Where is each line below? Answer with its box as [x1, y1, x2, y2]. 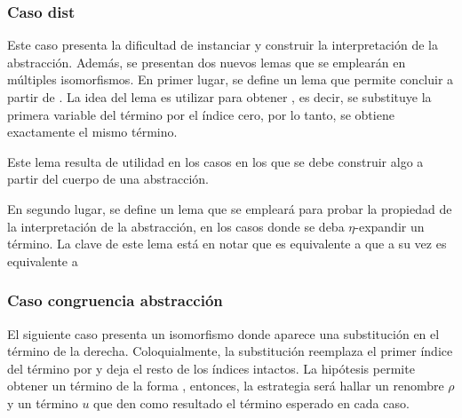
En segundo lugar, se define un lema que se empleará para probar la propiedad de [7, 199, 452, 217]
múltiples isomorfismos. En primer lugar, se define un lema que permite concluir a [7, 70, 454, 89]
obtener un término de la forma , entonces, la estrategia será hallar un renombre [7, 376, 444, 395]
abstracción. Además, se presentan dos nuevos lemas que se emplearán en [7, 52, 406, 71]
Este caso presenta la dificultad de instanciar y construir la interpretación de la [7, 35, 438, 54]
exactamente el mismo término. [7, 122, 178, 141]
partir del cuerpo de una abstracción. [7, 170, 209, 188]
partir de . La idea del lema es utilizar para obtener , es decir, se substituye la [7, 88, 432, 106]
